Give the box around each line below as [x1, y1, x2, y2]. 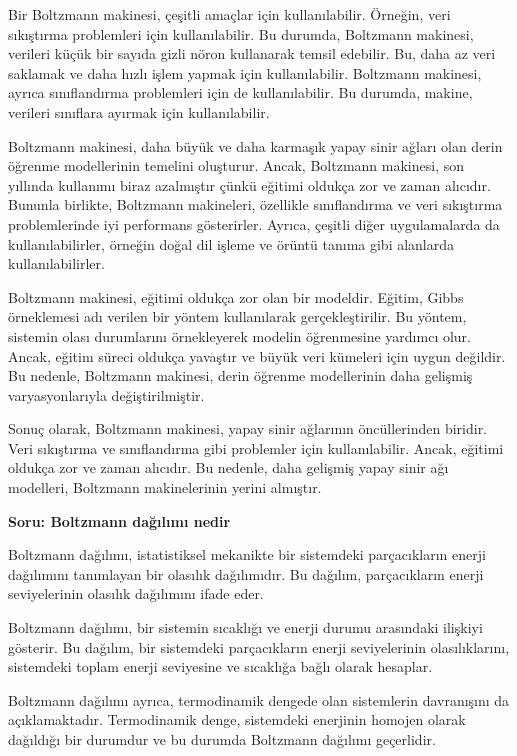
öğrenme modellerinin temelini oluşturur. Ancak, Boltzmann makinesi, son [8, 155, 464, 176]
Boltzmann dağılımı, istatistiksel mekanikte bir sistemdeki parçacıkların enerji [8, 544, 486, 565]
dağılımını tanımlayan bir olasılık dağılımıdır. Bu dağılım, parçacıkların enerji [8, 563, 484, 584]
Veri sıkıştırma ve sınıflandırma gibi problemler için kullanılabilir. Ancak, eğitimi [8, 437, 504, 458]
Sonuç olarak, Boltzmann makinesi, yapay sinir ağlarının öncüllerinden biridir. [8, 418, 488, 439]
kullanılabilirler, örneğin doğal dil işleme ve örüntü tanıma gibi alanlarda [8, 233, 455, 254]
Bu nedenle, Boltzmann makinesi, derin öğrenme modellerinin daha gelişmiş [8, 365, 473, 386]
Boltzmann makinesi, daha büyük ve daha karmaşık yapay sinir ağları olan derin [8, 135, 503, 156]
